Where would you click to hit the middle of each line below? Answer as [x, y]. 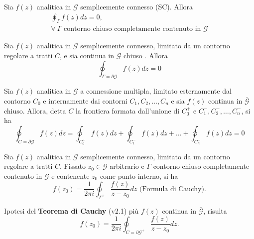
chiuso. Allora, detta [35, 110]
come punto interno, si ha [139, 176]
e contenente [70, 176]
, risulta [215, 210]
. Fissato [73, 166]
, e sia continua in [87, 56]
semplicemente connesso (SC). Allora [137, 6]
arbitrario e [127, 166]
